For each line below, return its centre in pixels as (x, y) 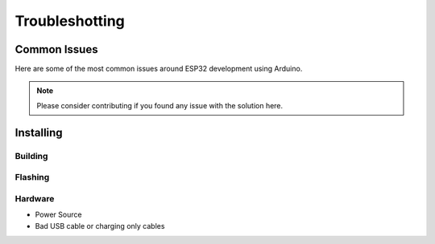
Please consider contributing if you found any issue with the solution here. (160, 105)
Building (31, 156)
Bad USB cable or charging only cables (100, 226)
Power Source (58, 215)
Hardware (35, 198)
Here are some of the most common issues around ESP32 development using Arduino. (159, 69)
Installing (39, 132)
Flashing (32, 177)
